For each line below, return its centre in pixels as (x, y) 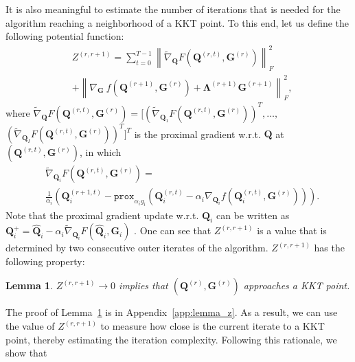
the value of (30, 326)
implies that (144, 285)
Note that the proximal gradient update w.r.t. (102, 215)
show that (26, 353)
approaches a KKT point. (297, 285)
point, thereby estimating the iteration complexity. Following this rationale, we (171, 339)
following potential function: (65, 36)
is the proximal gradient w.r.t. (197, 134)
